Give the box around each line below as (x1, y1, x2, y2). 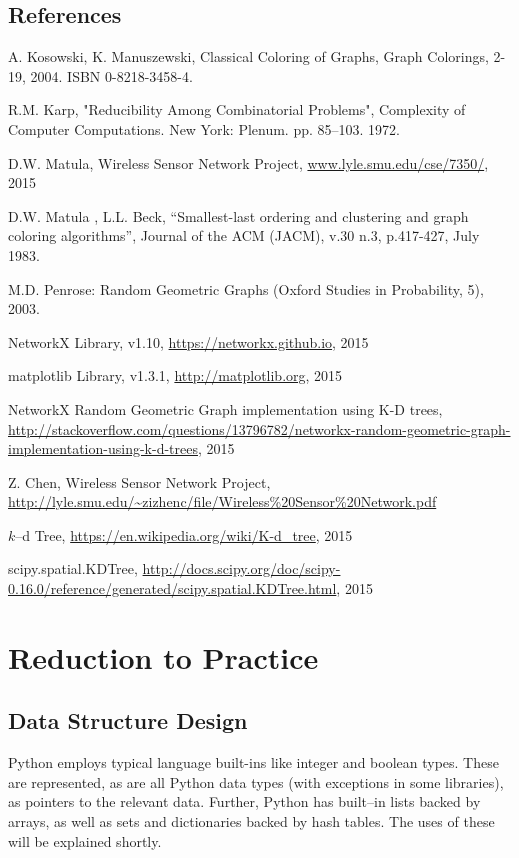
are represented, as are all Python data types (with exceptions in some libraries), (8, 771, 504, 792)
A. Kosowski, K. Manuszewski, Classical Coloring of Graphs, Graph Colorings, (8, 46, 489, 67)
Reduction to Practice (8, 636, 319, 677)
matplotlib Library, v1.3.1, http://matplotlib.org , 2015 (8, 365, 343, 386)
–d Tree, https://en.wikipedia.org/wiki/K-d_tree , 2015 (15, 524, 353, 545)
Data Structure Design (8, 705, 248, 736)
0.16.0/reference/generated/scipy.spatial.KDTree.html (8, 578, 337, 599)
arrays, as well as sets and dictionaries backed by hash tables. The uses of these (8, 811, 495, 832)
